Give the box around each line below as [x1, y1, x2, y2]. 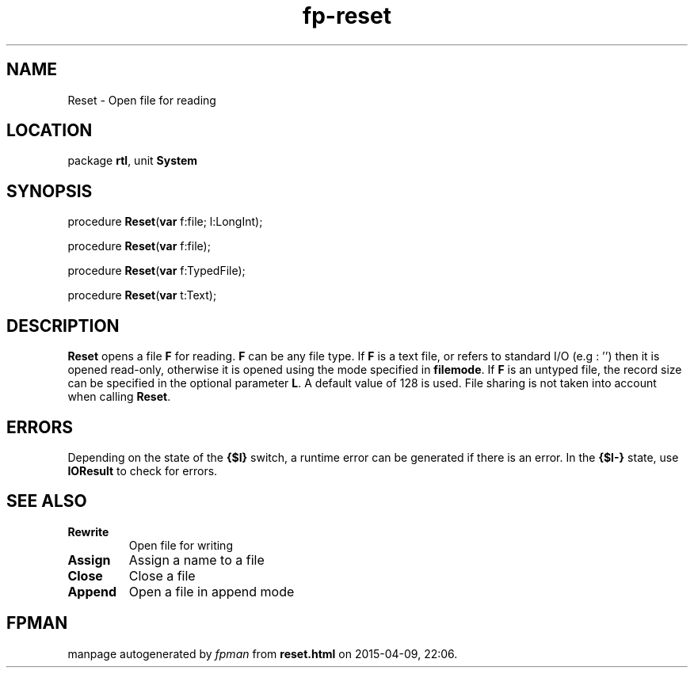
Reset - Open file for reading [67, 93, 216, 107]
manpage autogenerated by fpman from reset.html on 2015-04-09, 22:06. [67, 646, 458, 661]
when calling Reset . [67, 390, 171, 404]
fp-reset [303, 2, 391, 29]
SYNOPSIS [6, 181, 93, 201]
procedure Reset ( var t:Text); [67, 288, 217, 303]
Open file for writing [128, 538, 233, 552]
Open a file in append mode [128, 583, 295, 600]
